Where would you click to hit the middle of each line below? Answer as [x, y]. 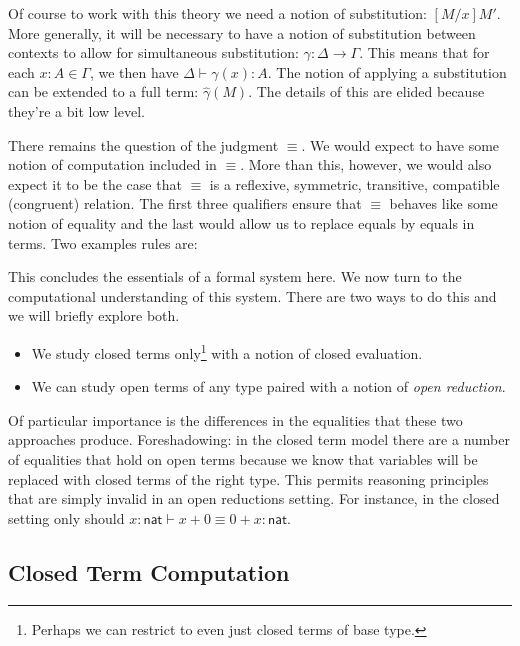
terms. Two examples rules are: [103, 242]
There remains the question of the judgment [143, 144]
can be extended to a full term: [103, 91]
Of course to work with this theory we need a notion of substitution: [217, 13]
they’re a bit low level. [76, 110]
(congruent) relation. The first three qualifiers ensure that [185, 203]
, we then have [134, 71]
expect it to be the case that [95, 183]
